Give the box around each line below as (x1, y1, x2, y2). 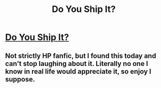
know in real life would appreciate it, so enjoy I (5, 67, 152, 75)
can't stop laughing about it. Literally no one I (5, 59, 149, 68)
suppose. (5, 75, 35, 83)
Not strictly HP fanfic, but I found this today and (5, 51, 157, 60)
